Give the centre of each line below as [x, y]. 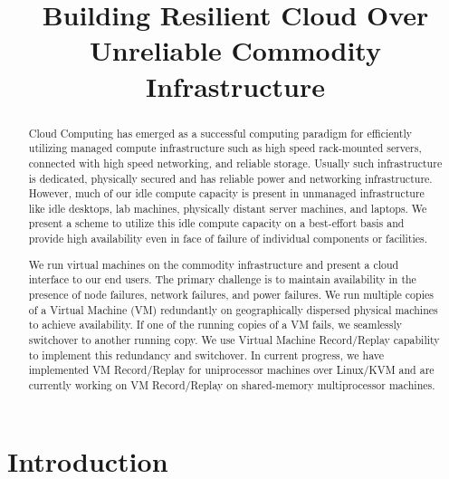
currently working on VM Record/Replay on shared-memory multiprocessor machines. [232, 384]
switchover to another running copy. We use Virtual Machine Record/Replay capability [234, 339]
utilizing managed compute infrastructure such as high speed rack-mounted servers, [225, 148]
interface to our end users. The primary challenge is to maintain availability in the [222, 279]
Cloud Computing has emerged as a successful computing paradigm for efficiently [220, 133]
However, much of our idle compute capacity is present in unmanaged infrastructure [226, 193]
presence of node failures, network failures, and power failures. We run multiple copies [231, 294]
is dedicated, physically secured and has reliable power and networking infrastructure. [230, 178]
